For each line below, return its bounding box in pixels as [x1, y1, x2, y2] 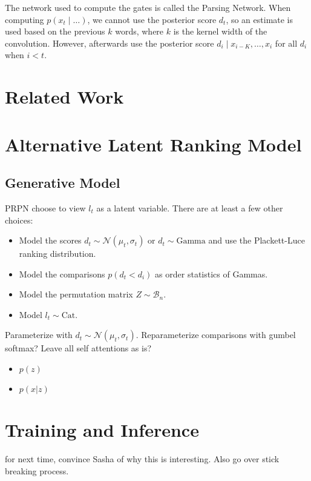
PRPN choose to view [5, 201, 86, 214]
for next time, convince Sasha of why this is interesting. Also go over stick [5, 453, 280, 465]
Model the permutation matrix [19, 288, 133, 300]
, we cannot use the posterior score [87, 13, 217, 25]
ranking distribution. [19, 247, 96, 260]
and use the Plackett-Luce [208, 234, 305, 247]
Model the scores [19, 234, 82, 247]
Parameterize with [5, 328, 73, 341]
